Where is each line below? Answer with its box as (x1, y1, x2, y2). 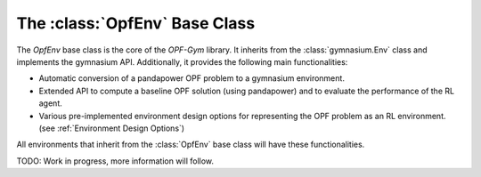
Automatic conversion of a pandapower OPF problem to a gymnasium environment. (38, 73, 345, 84)
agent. (38, 98, 62, 109)
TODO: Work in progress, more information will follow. (16, 156, 214, 166)
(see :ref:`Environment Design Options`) (38, 123, 185, 133)
